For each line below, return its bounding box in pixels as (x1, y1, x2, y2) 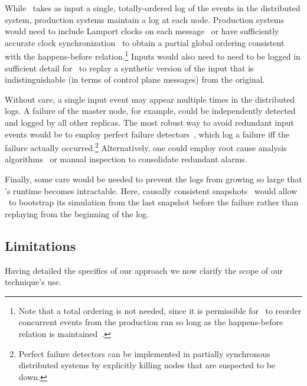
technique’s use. (5, 276, 61, 288)
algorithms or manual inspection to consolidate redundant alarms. (5, 153, 247, 165)
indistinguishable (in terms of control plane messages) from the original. (5, 73, 265, 86)
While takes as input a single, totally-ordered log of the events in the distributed (5, 2, 301, 14)
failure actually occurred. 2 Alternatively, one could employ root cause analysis (5, 140, 287, 153)
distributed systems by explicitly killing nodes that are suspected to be (18, 359, 276, 371)
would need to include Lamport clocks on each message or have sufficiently (5, 25, 279, 37)
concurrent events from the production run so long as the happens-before (18, 316, 283, 328)
